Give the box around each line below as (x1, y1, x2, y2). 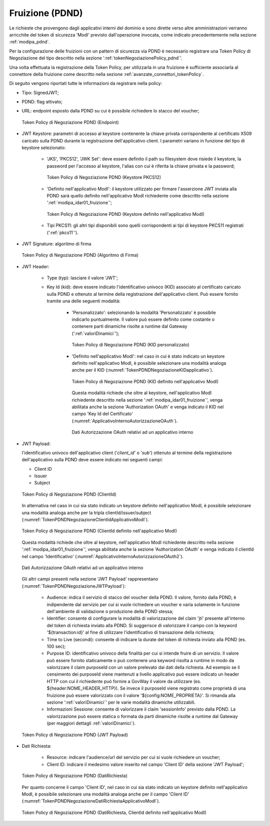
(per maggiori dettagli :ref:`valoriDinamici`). (46, 720, 136, 727)
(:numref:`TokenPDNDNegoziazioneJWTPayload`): (21, 583, 126, 589)
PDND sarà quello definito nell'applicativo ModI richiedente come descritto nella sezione (46, 192, 229, 198)
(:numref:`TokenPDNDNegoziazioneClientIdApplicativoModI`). (21, 517, 149, 523)
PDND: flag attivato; (21, 99, 62, 105)
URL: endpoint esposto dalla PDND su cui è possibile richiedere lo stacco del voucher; (21, 108, 199, 114)
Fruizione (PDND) (9, 7, 83, 18)
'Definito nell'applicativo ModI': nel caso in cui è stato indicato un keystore (71, 353, 225, 359)
